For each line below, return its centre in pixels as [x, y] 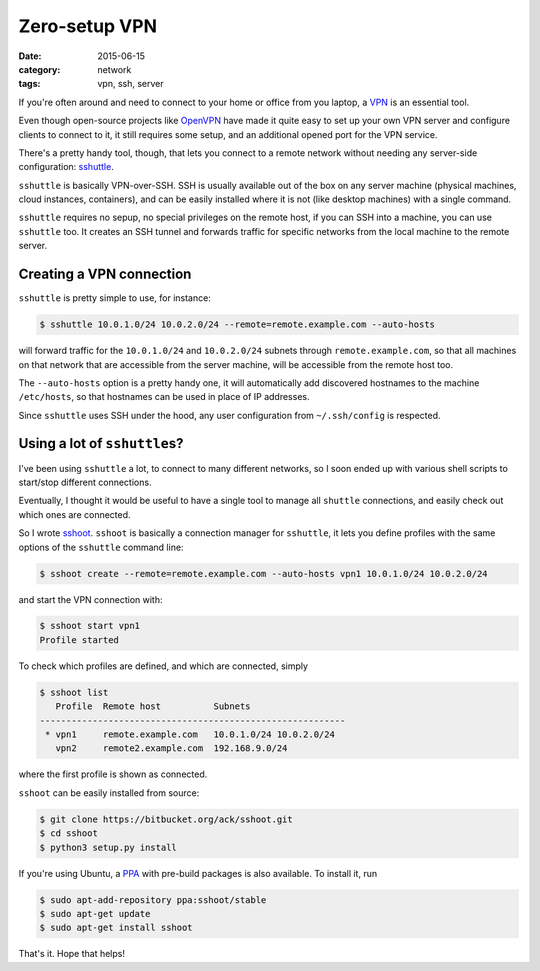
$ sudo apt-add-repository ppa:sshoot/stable [153, 899]
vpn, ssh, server [130, 84]
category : [39, 69]
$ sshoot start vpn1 [89, 626]
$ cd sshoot [69, 833]
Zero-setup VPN [87, 26]
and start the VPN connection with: [91, 599]
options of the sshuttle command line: [101, 547]
